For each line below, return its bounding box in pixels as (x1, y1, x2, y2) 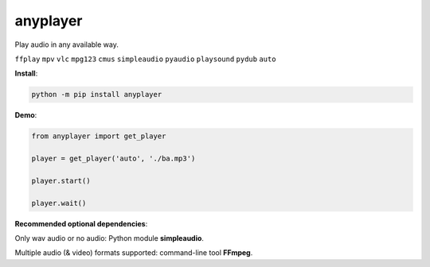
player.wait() (31, 199, 87, 207)
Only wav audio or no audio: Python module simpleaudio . (14, 234, 205, 242)
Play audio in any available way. (14, 40, 119, 49)
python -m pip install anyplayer (31, 90, 162, 99)
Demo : (14, 110, 37, 120)
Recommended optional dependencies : (14, 219, 148, 228)
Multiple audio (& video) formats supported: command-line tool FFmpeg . (14, 248, 253, 257)
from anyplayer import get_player (31, 132, 166, 141)
